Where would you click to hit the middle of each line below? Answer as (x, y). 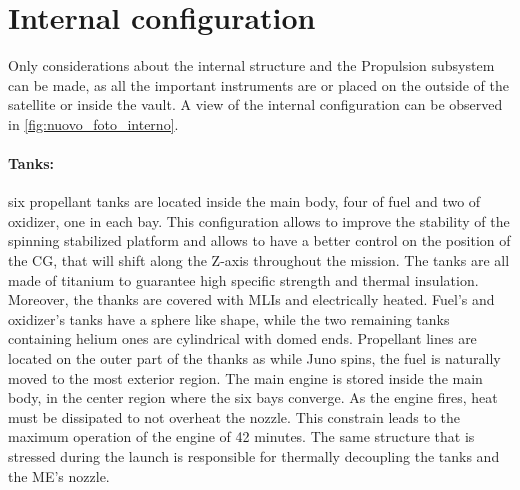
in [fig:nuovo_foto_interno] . (93, 123)
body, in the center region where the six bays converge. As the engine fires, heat (253, 397)
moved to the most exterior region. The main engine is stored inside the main (245, 377)
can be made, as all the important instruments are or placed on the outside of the (258, 84)
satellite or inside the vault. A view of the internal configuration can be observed (255, 104)
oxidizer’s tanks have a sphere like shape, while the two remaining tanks (229, 318)
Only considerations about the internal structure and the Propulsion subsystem (251, 65)
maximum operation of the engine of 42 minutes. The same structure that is (241, 436)
